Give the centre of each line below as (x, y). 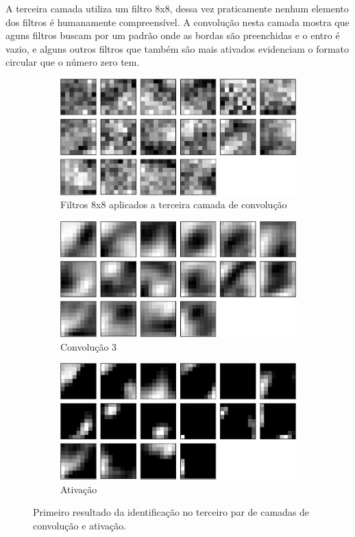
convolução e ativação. (80, 525)
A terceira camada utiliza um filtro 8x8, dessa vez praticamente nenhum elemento (177, 8)
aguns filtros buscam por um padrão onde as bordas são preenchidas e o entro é (173, 35)
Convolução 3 (89, 346)
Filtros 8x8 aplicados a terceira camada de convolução (174, 204)
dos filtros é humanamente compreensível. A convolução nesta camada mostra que (177, 22)
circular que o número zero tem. (73, 62)
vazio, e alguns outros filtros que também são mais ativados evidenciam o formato (177, 48)
